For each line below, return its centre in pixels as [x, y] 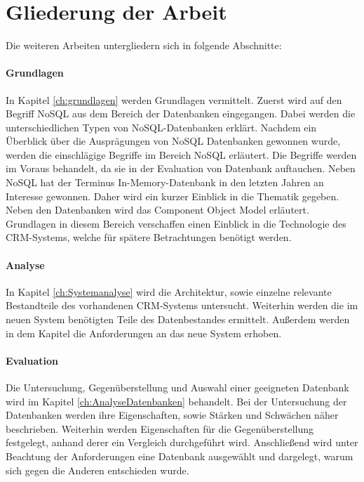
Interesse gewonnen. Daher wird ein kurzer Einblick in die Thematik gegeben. [173, 196]
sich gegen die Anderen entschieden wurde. [97, 470]
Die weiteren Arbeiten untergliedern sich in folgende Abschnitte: [144, 45]
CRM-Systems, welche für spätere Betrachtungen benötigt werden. [149, 237]
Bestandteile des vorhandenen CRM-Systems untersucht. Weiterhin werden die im [182, 305]
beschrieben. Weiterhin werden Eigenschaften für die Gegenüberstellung [160, 428]
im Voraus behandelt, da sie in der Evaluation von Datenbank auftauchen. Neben [181, 168]
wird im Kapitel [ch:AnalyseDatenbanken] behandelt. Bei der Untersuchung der [176, 401]
